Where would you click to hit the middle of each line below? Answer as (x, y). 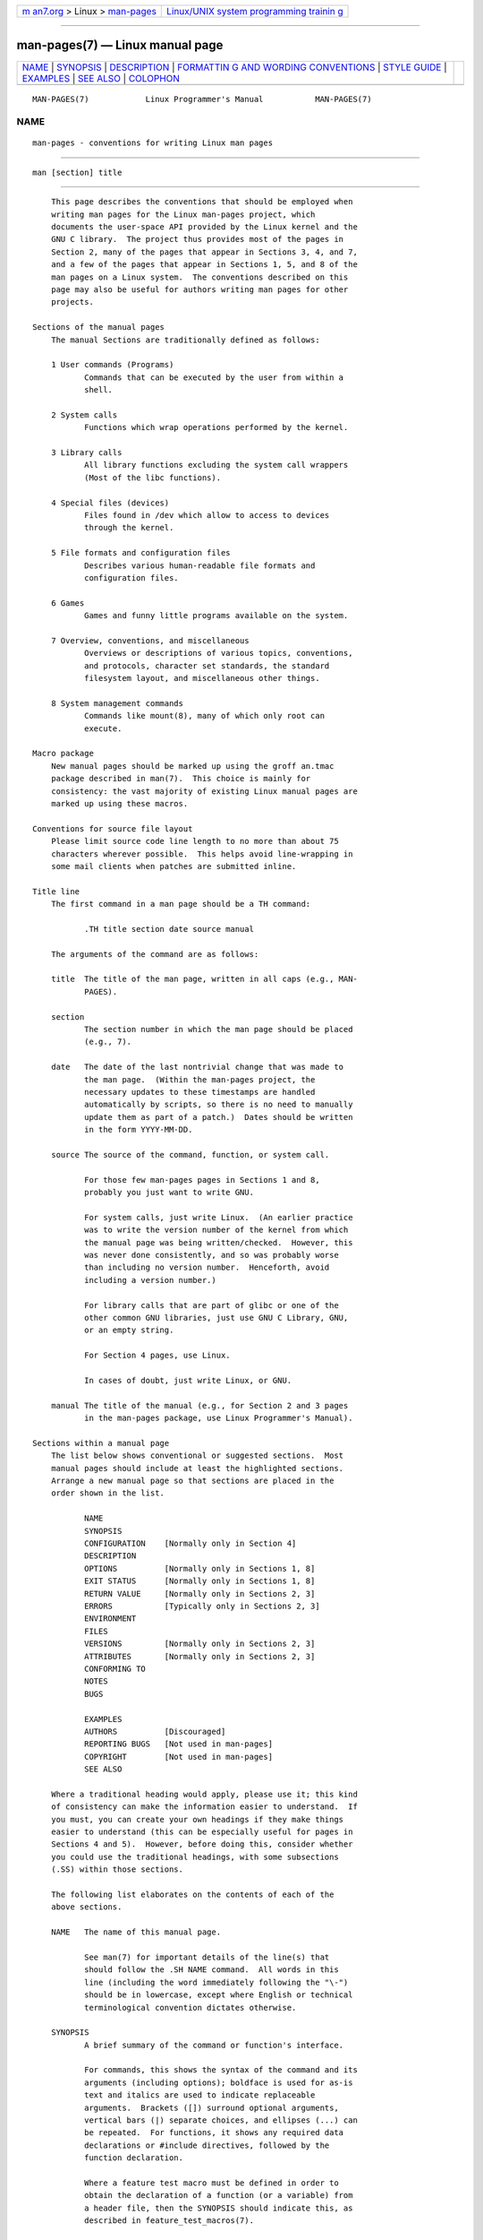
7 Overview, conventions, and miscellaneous (150, 640)
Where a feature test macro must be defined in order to (211, 2183)
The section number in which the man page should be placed (218, 1030)
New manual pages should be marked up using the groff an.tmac (192, 766)
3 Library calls (86, 453)
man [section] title (77, 172)
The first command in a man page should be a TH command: (181, 904)
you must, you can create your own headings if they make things (197, 1819)
